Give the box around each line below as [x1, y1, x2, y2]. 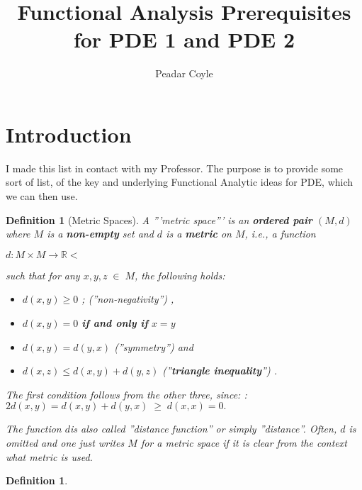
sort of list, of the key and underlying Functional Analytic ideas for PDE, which [6, 174, 353, 189]
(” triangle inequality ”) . [162, 363, 278, 378]
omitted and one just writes [6, 435, 125, 450]
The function [6, 421, 62, 436]
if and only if [81, 316, 148, 330]
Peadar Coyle [155, 66, 213, 81]
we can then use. [6, 189, 78, 204]
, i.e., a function [244, 226, 316, 241]
